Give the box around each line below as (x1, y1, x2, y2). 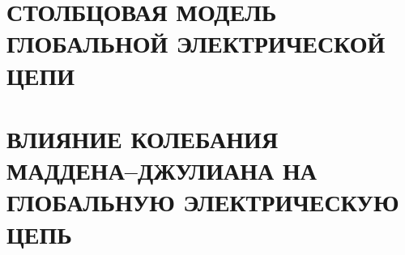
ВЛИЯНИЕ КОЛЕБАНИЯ (6, 121, 279, 155)
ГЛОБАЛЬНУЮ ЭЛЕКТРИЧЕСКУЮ (6, 185, 399, 219)
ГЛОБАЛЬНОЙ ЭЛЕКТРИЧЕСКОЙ (6, 27, 386, 60)
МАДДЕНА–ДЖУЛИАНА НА (6, 154, 317, 187)
